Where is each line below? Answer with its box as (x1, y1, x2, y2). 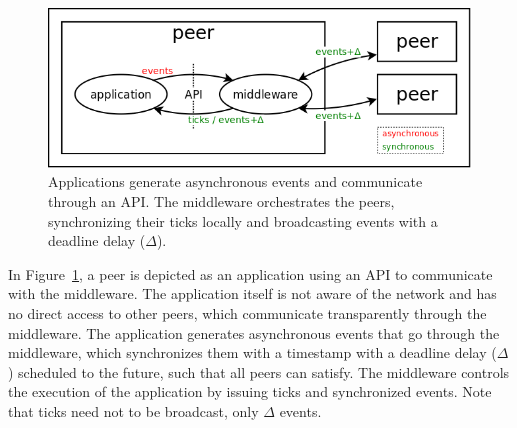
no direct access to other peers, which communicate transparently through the (8, 302, 487, 323)
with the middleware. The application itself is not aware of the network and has (8, 283, 497, 304)
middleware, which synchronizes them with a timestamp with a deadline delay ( (8, 342, 497, 363)
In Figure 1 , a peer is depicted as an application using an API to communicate (8, 263, 493, 284)
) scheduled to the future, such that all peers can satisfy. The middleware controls (8, 361, 510, 382)
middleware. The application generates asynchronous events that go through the (8, 322, 500, 343)
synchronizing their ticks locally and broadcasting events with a (48, 210, 438, 231)
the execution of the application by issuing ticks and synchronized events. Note (8, 381, 492, 402)
